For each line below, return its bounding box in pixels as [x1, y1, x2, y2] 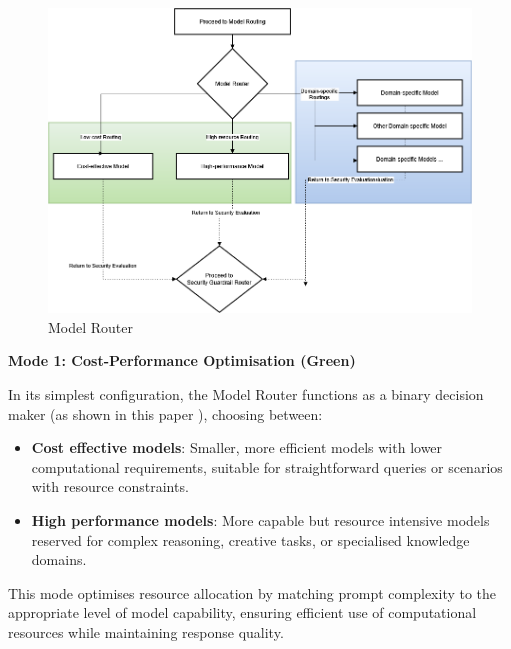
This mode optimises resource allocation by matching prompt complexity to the [8, 582, 497, 603]
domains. [31, 549, 87, 570]
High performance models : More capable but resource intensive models [31, 510, 490, 531]
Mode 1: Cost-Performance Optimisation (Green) [8, 350, 356, 371]
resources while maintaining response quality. [8, 622, 284, 643]
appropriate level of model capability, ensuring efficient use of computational [8, 602, 477, 623]
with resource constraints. [31, 476, 189, 497]
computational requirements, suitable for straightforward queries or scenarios [31, 456, 503, 477]
